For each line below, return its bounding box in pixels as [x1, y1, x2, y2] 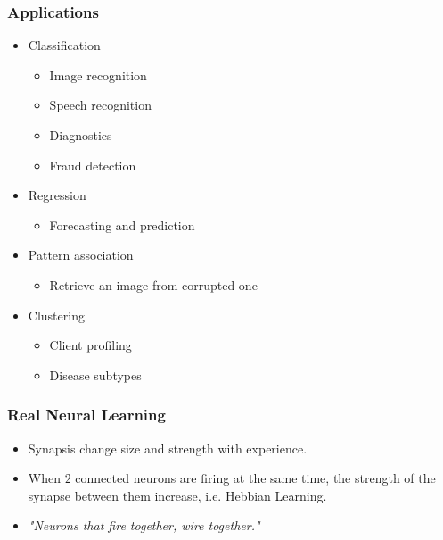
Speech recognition [49, 96, 152, 114]
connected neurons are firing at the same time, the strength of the [75, 469, 436, 487]
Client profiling [49, 336, 132, 354]
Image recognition [49, 65, 147, 84]
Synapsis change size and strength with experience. [28, 438, 308, 457]
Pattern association [28, 245, 134, 264]
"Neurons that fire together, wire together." [28, 516, 260, 535]
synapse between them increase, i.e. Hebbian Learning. [28, 486, 327, 504]
